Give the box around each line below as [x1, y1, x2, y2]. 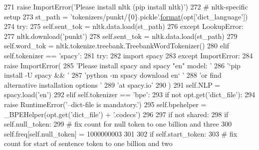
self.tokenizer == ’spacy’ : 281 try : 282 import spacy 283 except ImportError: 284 [4, 50, 253, 60]
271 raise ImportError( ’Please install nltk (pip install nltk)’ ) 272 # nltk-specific [4, 1, 248, 11]
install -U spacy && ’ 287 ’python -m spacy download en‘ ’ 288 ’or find [4, 70, 222, 80]
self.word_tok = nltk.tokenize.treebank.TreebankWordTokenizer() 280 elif [4, 40, 230, 51]
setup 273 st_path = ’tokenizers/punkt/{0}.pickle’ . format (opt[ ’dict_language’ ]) [4, 11, 248, 21]
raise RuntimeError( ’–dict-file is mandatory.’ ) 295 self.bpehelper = [4, 99, 207, 109]
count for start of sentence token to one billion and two [4, 138, 173, 149]
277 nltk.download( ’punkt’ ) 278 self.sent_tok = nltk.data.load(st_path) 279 [4, 30, 238, 41]
